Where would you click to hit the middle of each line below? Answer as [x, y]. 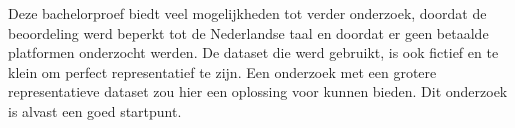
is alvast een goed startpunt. [95, 110]
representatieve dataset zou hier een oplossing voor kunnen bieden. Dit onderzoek [258, 91]
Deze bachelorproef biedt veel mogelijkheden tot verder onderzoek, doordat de [247, 13]
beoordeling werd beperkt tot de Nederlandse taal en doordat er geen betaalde [248, 32]
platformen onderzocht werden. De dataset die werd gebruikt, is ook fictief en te [253, 52]
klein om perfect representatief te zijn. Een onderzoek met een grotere [222, 71]
